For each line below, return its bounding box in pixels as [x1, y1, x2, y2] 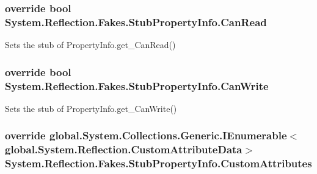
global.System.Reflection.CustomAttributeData [5, 142, 242, 157]
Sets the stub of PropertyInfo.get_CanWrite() [5, 102, 177, 114]
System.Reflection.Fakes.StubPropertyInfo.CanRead [5, 14, 267, 29]
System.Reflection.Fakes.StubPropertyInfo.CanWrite [5, 78, 269, 93]
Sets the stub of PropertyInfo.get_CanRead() [5, 38, 176, 51]
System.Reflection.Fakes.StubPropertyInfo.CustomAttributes [5, 156, 312, 171]
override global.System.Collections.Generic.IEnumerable [5, 128, 287, 143]
